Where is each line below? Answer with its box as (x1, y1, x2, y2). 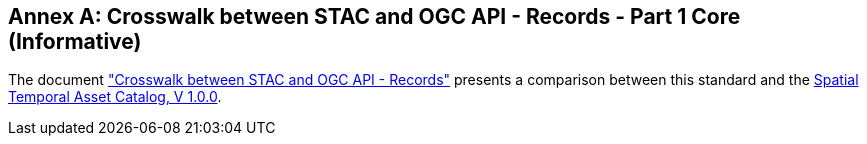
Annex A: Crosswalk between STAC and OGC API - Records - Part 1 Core (8, 4, 741, 29)
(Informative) (8, 29, 142, 54)
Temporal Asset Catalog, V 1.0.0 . (8, 88, 222, 106)
